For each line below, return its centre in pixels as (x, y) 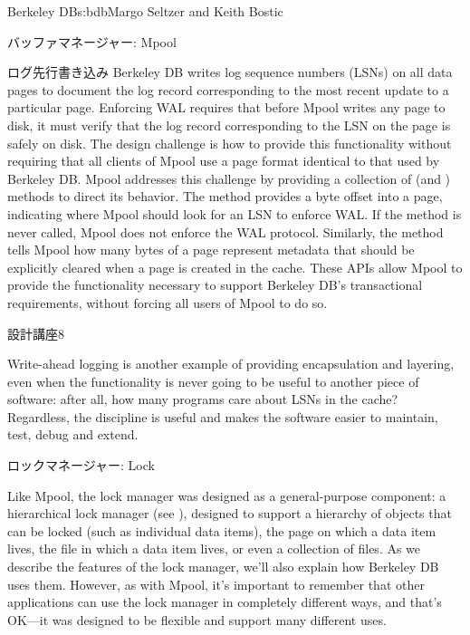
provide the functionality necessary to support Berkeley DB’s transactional (215, 285)
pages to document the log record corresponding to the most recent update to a (228, 89)
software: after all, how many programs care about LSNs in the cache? (203, 399)
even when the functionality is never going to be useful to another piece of (213, 381)
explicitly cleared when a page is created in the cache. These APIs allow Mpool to (235, 267)
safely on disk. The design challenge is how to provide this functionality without (230, 143)
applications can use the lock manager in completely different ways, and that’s (225, 602)
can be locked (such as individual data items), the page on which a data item (222, 530)
